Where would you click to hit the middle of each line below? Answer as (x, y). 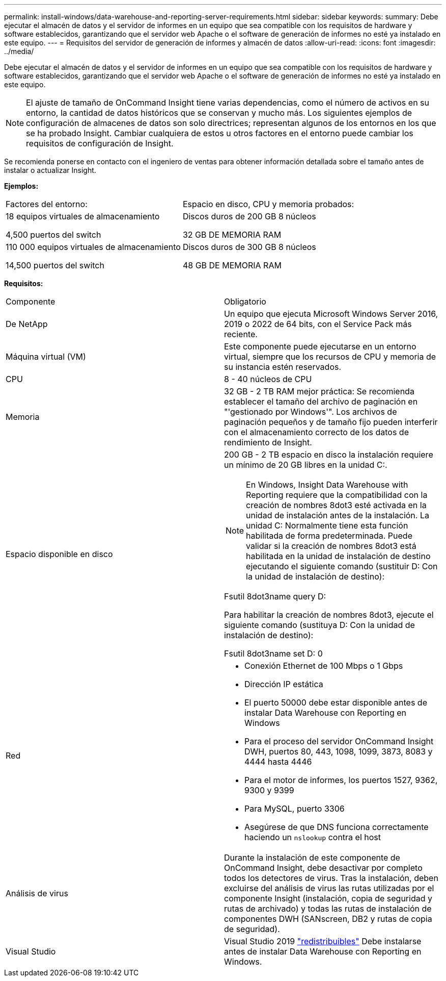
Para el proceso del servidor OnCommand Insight (339, 741)
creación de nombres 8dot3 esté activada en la (336, 505)
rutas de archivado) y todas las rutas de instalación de (328, 909)
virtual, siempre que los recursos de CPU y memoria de (330, 357)
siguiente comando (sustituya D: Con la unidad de (319, 625)
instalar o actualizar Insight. (50, 170)
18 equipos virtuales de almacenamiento (83, 216)
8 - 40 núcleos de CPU (268, 379)
